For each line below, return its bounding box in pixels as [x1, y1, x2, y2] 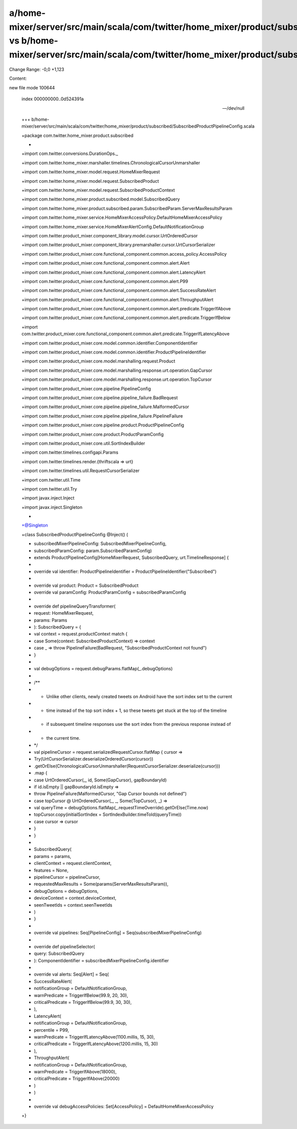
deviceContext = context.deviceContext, [34, 895, 116, 901]
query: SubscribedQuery [34, 951, 85, 957]
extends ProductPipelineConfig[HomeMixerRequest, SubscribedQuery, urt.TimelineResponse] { [34, 555, 229, 561]
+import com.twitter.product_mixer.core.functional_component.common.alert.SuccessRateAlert [21, 287, 216, 293]
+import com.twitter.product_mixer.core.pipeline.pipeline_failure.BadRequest [21, 395, 178, 401]
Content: [9, 75, 27, 81]
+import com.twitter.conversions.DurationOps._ [21, 150, 118, 156]
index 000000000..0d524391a [21, 96, 84, 102]
